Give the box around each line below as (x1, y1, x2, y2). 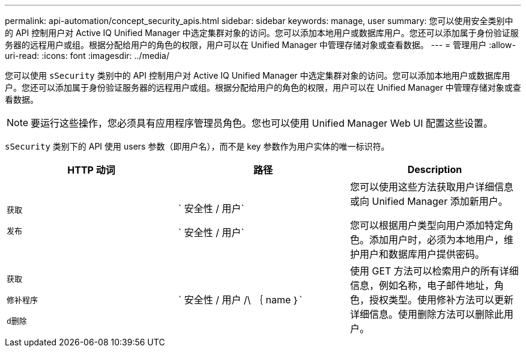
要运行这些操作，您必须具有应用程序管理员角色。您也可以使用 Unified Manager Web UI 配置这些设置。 (31, 117, 494, 129)
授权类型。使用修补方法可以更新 (369, 294, 513, 306)
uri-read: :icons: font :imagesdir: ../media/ (5, 50, 169, 61)
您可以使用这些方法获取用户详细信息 (349, 181, 513, 193)
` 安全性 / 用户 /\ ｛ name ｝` (178, 294, 303, 306)
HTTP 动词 (67, 164, 115, 176)
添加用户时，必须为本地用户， (369, 234, 504, 246)
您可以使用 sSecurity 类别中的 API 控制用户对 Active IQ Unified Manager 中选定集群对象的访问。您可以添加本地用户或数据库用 (5, 70, 510, 80)
